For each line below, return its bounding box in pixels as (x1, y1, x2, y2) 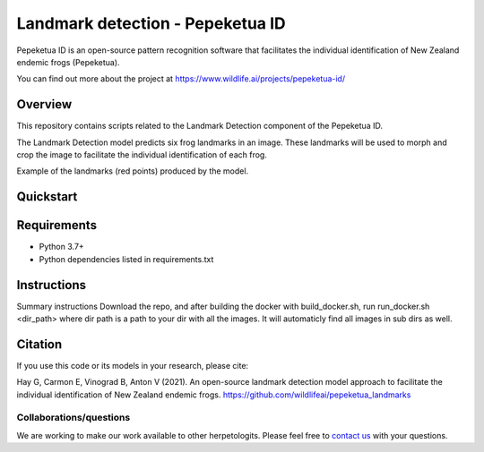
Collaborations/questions (16, 412, 131, 424)
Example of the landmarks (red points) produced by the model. (16, 166, 249, 176)
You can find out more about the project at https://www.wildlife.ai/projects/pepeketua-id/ (16, 73, 345, 84)
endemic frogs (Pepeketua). (16, 56, 120, 67)
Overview (16, 97, 73, 112)
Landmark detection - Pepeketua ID (16, 13, 286, 33)
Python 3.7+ (39, 242, 84, 252)
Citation (16, 337, 63, 352)
